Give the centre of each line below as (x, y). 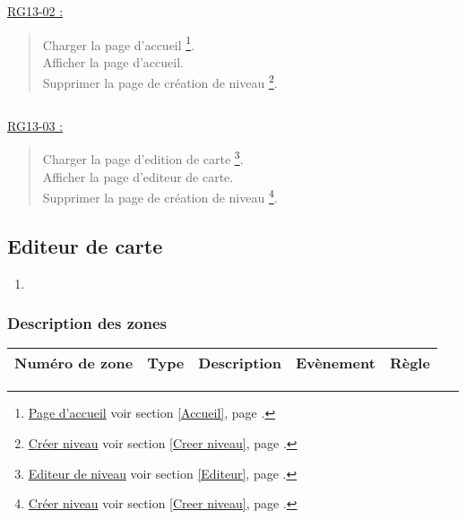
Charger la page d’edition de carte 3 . (143, 157)
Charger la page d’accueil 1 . (119, 43)
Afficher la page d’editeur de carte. (138, 176)
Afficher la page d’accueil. (113, 61)
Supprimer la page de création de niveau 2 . (160, 82)
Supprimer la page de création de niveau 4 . (160, 196)
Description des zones (87, 323)
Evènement (335, 363)
